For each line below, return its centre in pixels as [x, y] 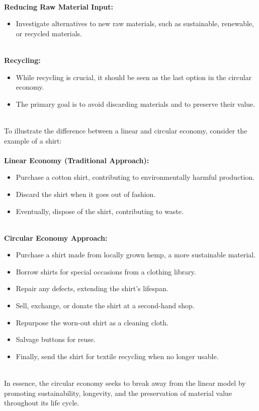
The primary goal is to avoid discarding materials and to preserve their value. [136, 104]
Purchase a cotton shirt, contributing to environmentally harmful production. [135, 177]
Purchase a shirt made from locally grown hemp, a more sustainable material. [136, 255]
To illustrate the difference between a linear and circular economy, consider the [126, 130]
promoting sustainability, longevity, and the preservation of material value [118, 393]
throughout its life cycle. [42, 403]
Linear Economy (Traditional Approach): [77, 160]
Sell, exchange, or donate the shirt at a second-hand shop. [105, 305]
